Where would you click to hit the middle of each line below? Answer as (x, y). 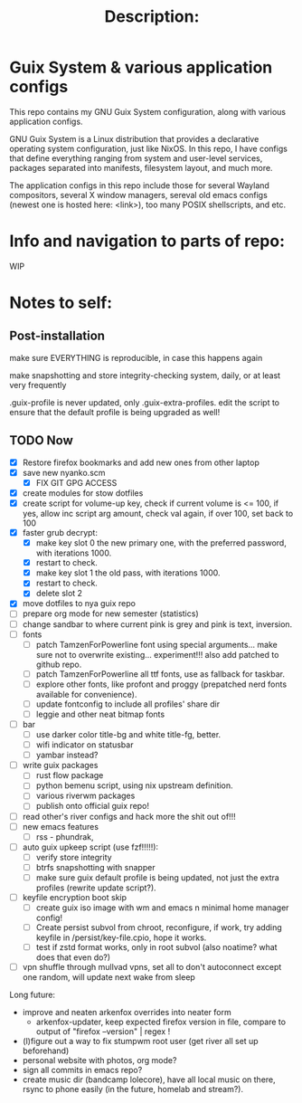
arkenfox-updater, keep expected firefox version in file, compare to (161, 1022)
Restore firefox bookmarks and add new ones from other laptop (141, 462)
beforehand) (46, 1051)
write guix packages (60, 765)
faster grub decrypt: (60, 532)
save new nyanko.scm (64, 472)
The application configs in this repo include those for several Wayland (139, 185)
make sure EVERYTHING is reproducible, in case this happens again (136, 357)
